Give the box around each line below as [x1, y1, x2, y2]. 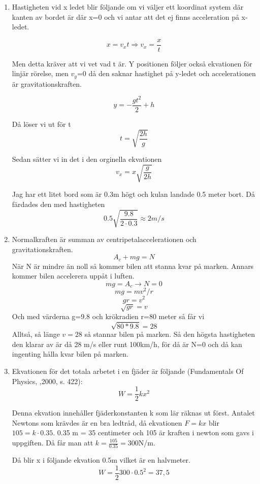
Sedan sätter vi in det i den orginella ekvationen [12, 154, 162, 164]
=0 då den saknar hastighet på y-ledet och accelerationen [77, 68, 256, 79]
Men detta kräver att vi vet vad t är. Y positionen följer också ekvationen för [12, 58, 252, 68]
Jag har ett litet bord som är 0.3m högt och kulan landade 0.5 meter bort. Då [12, 189, 255, 199]
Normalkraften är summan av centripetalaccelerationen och [12, 234, 197, 245]
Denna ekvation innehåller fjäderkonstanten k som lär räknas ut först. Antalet [12, 407, 255, 418]
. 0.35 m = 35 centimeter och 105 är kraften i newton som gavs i [53, 427, 254, 438]
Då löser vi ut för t [12, 119, 71, 129]
